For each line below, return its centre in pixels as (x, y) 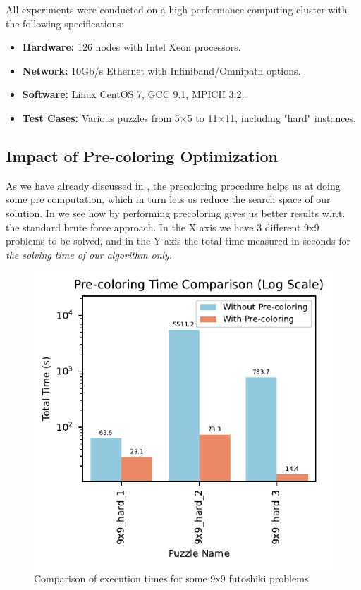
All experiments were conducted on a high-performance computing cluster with (177, 9)
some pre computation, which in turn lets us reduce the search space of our (168, 199)
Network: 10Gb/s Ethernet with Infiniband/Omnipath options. (161, 70)
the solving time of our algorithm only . (89, 254)
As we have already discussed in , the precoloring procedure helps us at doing (173, 185)
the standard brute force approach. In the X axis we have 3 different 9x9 (163, 227)
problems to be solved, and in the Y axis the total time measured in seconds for (178, 241)
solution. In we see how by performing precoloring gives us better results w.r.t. (176, 213)
